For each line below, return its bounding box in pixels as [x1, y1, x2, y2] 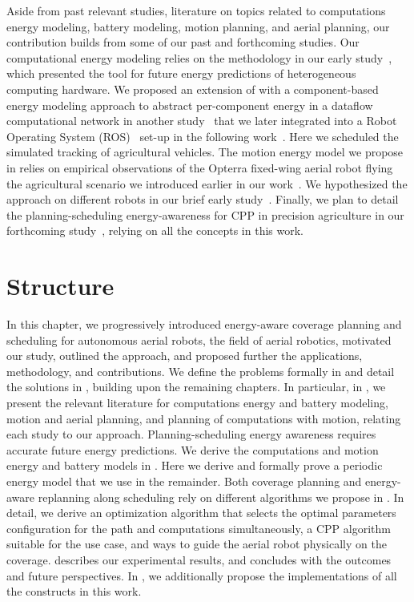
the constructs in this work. [6, 583, 142, 600]
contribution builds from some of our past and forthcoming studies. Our [6, 34, 360, 51]
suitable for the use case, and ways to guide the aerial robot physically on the [6, 535, 387, 552]
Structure [6, 269, 115, 302]
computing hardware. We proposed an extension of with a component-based [6, 80, 379, 97]
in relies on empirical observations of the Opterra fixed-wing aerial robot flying [6, 159, 393, 176]
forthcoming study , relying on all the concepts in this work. [6, 222, 303, 239]
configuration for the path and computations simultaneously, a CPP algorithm [6, 519, 391, 536]
